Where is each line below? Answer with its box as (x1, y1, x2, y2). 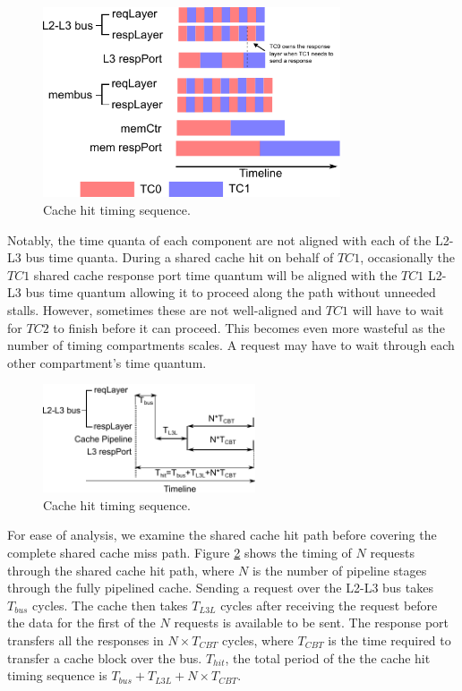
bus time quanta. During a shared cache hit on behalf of (25, 248, 334, 267)
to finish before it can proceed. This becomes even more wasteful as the (53, 318, 445, 337)
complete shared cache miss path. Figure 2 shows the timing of (7, 543, 352, 562)
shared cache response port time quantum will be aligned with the (33, 265, 398, 284)
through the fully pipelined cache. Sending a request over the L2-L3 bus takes (7, 578, 433, 597)
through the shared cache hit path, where (7, 560, 235, 579)
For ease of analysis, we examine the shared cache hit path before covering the (7, 525, 437, 544)
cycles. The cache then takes (32, 595, 188, 614)
